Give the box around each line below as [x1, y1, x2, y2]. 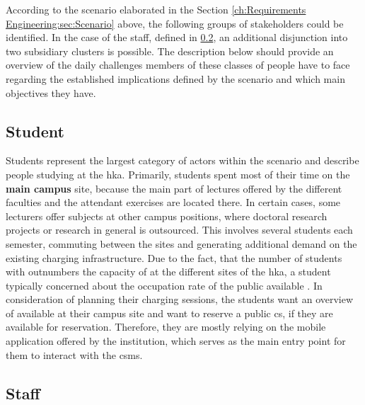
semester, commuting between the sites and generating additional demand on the [6, 236, 357, 251]
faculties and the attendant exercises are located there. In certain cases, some [6, 195, 341, 210]
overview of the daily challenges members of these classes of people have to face [6, 57, 350, 72]
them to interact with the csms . [6, 347, 143, 362]
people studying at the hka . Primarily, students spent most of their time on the [6, 166, 350, 181]
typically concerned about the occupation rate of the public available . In [6, 278, 323, 292]
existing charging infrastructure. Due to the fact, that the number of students [6, 250, 342, 265]
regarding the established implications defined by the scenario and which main [6, 71, 345, 86]
